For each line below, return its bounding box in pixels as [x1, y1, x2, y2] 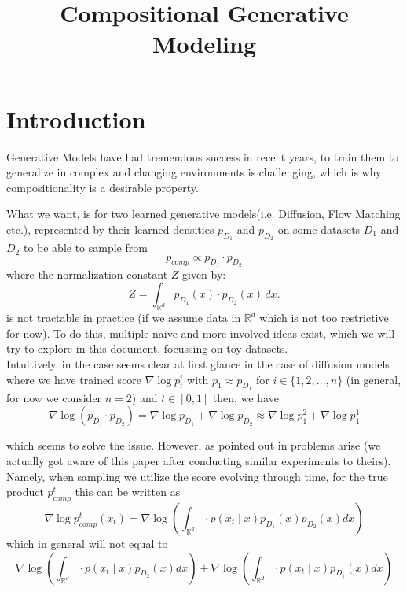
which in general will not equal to [6, 535, 168, 552]
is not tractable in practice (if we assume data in [6, 309, 241, 326]
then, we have [212, 389, 279, 405]
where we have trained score [6, 371, 142, 387]
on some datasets [277, 220, 361, 237]
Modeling [152, 28, 257, 60]
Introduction [6, 102, 146, 135]
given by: [181, 265, 226, 282]
